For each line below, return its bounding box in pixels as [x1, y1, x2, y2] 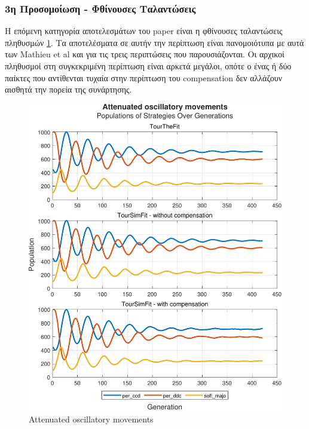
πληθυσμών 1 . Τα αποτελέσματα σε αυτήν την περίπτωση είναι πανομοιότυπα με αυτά [5, 36, 304, 48]
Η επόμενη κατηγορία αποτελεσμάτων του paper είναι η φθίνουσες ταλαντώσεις [5, 24, 283, 37]
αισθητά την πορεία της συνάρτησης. [5, 83, 132, 96]
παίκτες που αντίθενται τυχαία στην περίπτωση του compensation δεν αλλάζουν [5, 71, 282, 84]
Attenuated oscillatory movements [29, 412, 154, 425]
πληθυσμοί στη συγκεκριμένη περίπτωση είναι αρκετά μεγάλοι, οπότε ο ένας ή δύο [5, 60, 292, 72]
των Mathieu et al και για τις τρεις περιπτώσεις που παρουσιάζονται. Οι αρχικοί [5, 48, 284, 60]
